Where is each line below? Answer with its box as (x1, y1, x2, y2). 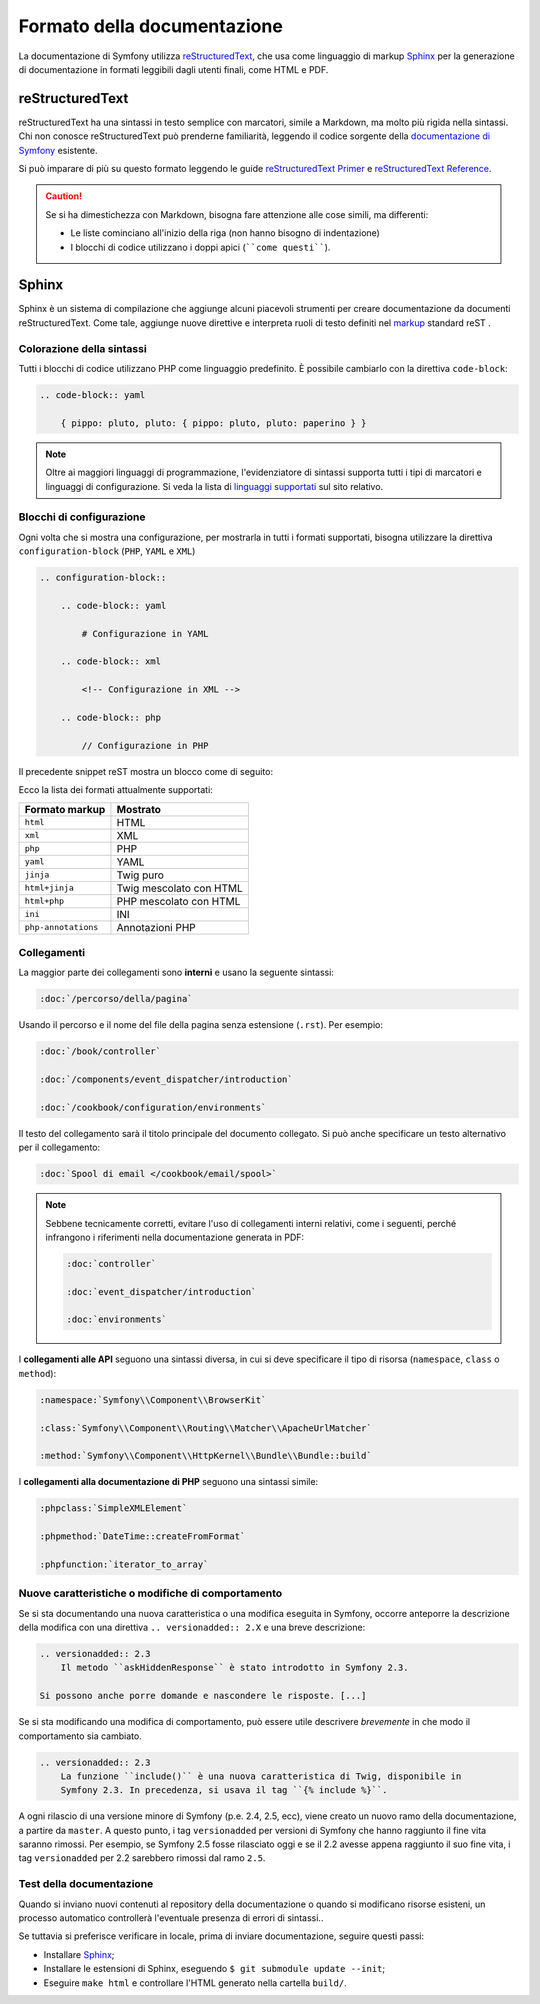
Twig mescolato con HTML (116, 881, 244, 895)
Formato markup (24, 802, 106, 816)
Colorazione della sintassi (18, 341, 147, 355)
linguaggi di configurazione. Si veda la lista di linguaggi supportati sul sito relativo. (45, 480, 384, 492)
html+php (24, 896, 65, 907)
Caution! (45, 190, 83, 202)
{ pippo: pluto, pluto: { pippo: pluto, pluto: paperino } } (60, 417, 367, 429)
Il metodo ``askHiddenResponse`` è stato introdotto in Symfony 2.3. (60, 1662, 409, 1674)
